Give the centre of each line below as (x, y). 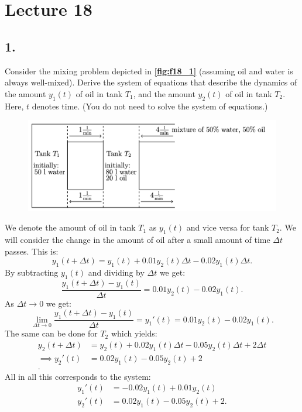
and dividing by (116, 272)
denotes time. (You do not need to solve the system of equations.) (150, 106)
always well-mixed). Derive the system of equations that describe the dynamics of (151, 82)
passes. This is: (32, 251)
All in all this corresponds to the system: (78, 376)
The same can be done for (51, 333)
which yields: (134, 333)
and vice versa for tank (228, 227)
